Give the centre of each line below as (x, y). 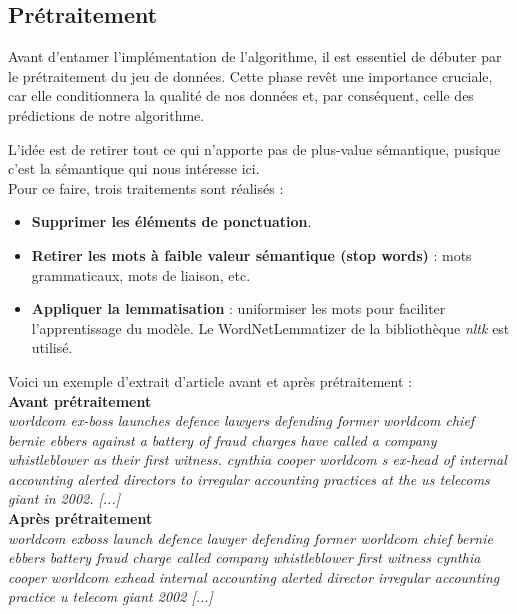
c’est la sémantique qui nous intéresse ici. (134, 168)
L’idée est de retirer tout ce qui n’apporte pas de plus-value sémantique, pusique (254, 148)
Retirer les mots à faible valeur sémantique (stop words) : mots (251, 254)
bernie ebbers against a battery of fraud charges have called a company (222, 439)
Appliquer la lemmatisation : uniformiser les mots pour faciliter (238, 308)
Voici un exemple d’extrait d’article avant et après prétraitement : (210, 380)
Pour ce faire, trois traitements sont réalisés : (146, 187)
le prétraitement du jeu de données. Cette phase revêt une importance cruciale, (250, 75)
